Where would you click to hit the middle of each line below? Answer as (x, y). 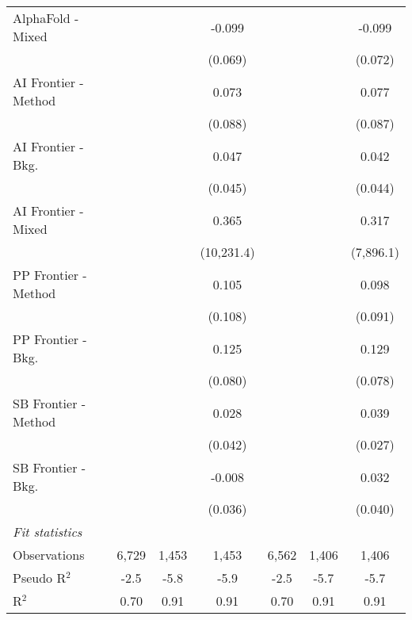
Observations (49, 555)
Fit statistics (48, 532)
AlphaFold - (46, 18)
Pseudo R (40, 578)
